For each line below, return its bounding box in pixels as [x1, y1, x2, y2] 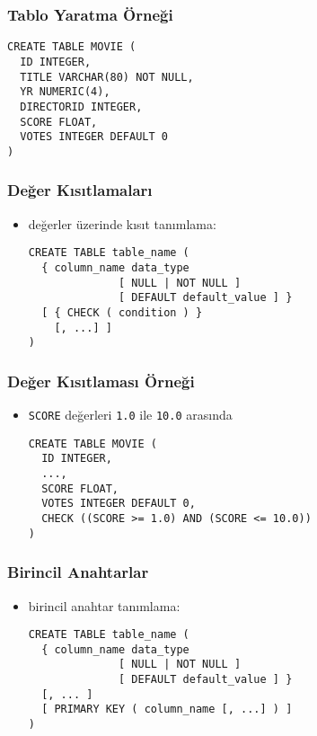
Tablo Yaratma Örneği [7, 3, 173, 25]
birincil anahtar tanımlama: [28, 596, 181, 615]
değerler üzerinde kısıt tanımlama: [28, 214, 216, 233]
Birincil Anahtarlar [7, 561, 149, 583]
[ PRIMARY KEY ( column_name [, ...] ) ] [41, 703, 293, 716]
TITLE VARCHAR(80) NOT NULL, [20, 70, 194, 84]
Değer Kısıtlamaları [7, 179, 153, 201]
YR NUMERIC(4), [20, 85, 110, 99]
